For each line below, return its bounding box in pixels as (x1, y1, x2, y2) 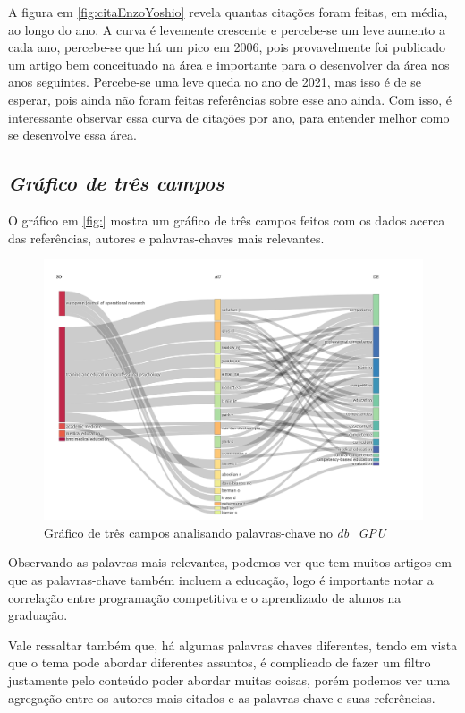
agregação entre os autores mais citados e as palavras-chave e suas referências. (8, 688, 435, 707)
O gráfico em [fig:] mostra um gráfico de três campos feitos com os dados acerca (8, 210, 445, 229)
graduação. (8, 606, 68, 624)
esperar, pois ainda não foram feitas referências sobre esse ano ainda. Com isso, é (8, 89, 452, 108)
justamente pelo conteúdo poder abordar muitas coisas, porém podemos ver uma (8, 670, 451, 689)
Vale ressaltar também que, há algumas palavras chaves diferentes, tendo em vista (8, 635, 458, 654)
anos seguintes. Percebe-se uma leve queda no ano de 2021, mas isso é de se (8, 72, 421, 91)
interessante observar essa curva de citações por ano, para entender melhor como (8, 107, 450, 126)
